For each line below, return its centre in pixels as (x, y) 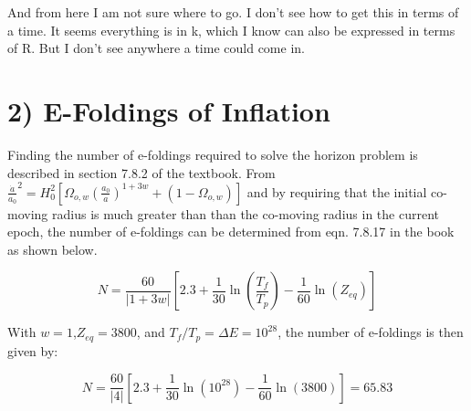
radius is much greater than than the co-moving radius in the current (245, 213)
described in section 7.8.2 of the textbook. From (141, 172)
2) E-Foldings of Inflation (169, 110)
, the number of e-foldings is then (371, 332)
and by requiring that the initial (337, 191)
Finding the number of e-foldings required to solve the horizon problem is (213, 154)
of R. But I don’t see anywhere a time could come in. (156, 48)
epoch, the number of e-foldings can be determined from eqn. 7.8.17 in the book (231, 232)
